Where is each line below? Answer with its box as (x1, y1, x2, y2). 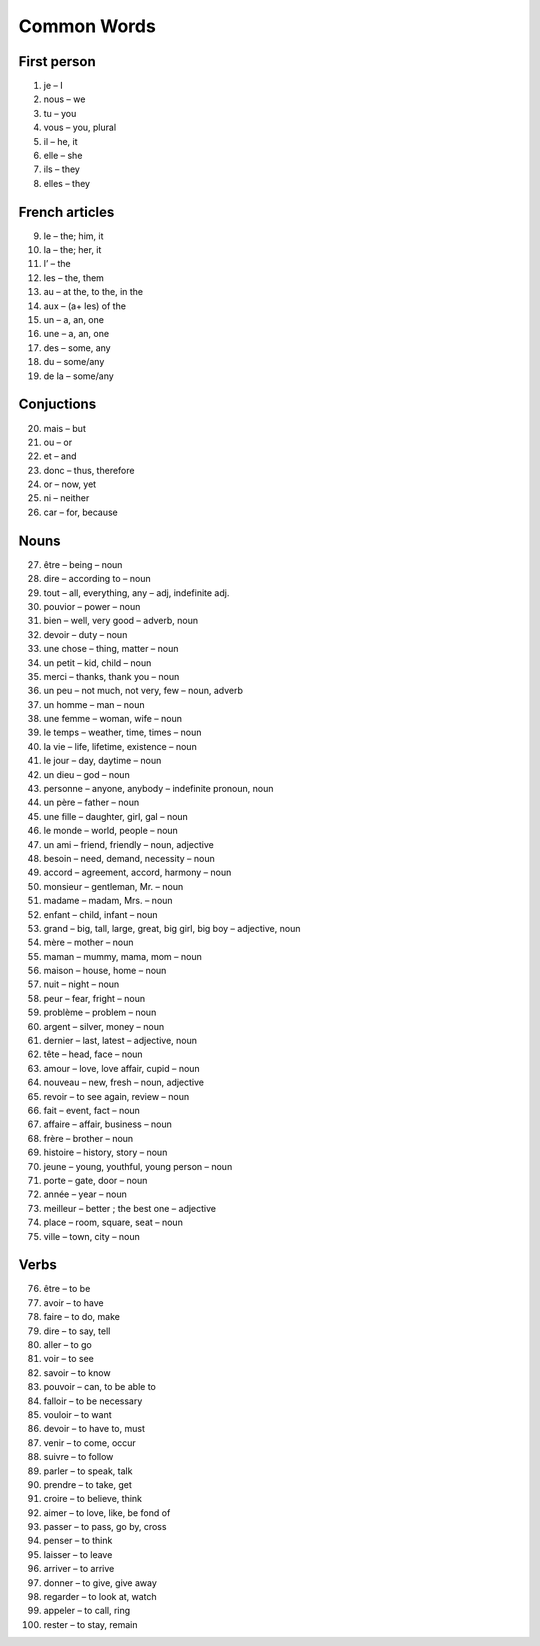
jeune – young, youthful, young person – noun (43, 1160, 233, 1172)
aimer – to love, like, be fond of (43, 1506, 171, 1519)
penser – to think (43, 1535, 113, 1547)
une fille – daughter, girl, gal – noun (43, 810, 189, 822)
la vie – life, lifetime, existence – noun (43, 740, 197, 752)
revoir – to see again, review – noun (43, 1090, 190, 1102)
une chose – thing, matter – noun (43, 643, 179, 655)
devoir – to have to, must (43, 1423, 145, 1435)
